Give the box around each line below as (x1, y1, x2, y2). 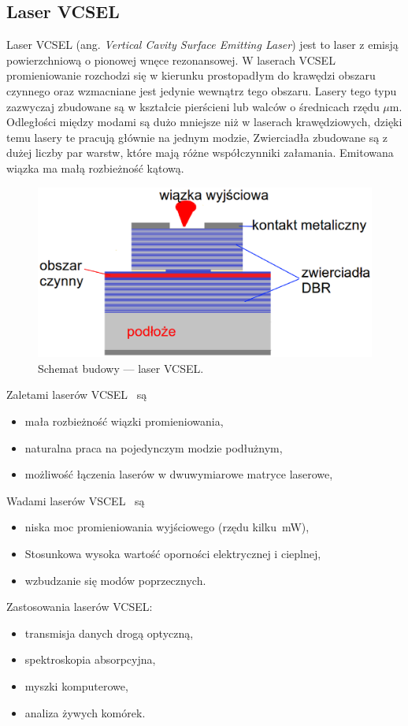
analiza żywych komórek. (24, 704, 146, 720)
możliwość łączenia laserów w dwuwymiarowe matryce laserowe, (24, 466, 333, 482)
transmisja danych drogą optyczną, (24, 624, 194, 641)
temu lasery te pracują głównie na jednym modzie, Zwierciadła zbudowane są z (6, 128, 388, 145)
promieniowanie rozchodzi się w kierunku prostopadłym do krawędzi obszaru (6, 67, 376, 84)
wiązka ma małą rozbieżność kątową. (6, 159, 184, 176)
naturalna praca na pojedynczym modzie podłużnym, (24, 439, 283, 456)
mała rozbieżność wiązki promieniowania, (24, 413, 224, 430)
